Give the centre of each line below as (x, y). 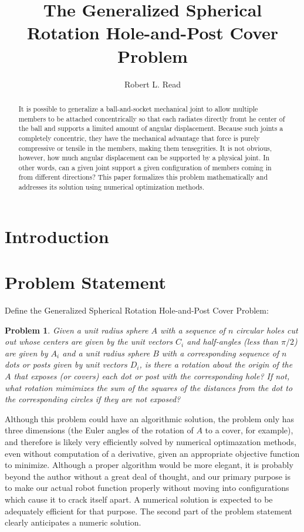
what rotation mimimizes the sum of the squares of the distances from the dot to (149, 387)
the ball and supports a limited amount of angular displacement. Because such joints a (151, 128)
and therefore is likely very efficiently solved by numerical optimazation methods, (151, 442)
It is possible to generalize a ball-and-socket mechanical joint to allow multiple (138, 108)
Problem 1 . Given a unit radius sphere (77, 330)
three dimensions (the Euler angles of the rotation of (99, 430)
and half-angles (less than (232, 341)
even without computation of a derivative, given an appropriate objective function (152, 453)
